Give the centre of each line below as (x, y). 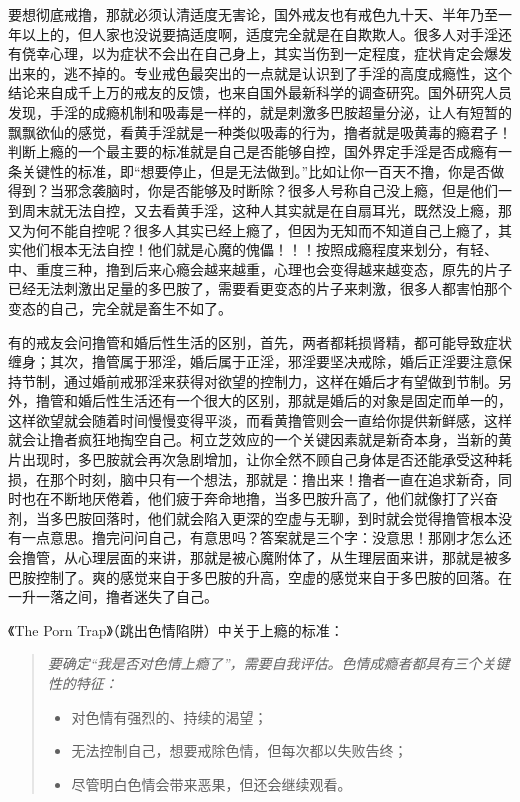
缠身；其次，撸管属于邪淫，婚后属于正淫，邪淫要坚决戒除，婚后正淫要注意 (253, 361)
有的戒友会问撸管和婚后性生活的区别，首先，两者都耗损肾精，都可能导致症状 (260, 341)
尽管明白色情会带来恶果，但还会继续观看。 (211, 783)
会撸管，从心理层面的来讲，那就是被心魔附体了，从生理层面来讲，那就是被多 (260, 557)
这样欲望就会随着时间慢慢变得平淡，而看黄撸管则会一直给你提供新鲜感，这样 (260, 419)
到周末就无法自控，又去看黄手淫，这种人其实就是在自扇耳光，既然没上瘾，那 (260, 209)
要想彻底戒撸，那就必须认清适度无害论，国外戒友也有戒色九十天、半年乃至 (253, 14)
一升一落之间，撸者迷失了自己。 (113, 596)
